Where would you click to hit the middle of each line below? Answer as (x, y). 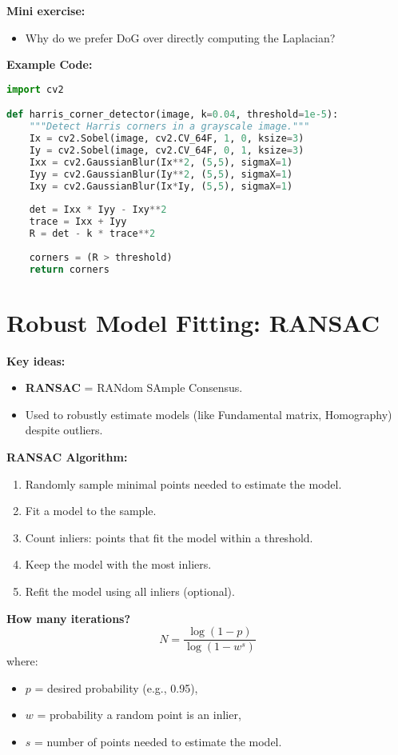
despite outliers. (64, 430)
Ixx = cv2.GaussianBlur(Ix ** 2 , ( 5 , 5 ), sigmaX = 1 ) (161, 162)
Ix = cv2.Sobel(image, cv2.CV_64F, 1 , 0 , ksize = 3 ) (167, 139)
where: (22, 661)
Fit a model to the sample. (91, 511)
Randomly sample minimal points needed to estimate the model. (183, 483)
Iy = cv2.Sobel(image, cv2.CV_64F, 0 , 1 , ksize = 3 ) (167, 150)
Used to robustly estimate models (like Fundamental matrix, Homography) (209, 414)
